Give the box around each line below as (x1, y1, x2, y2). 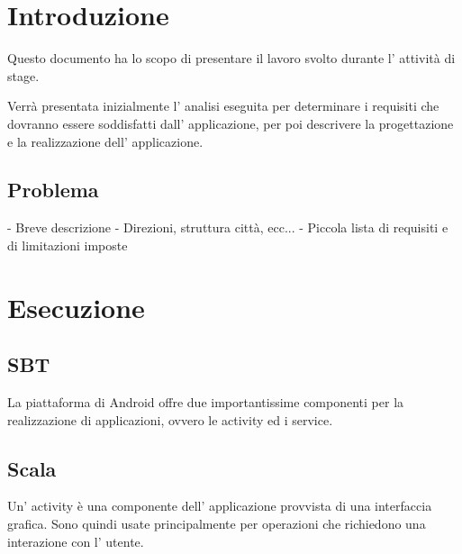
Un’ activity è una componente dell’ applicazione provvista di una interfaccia (7, 496, 432, 515)
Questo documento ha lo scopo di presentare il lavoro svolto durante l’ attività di (7, 49, 456, 68)
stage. (7, 66, 40, 85)
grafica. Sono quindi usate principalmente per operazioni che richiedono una (7, 514, 426, 533)
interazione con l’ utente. (7, 531, 144, 550)
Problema (7, 176, 99, 204)
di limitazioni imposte (7, 235, 128, 254)
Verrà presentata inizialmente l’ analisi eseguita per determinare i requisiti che (7, 96, 439, 115)
